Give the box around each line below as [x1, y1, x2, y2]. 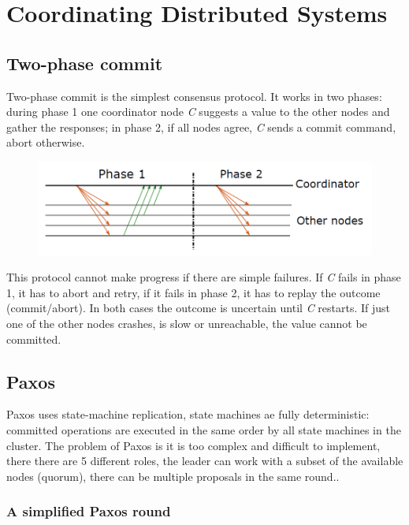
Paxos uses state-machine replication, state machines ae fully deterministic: [6, 406, 370, 423]
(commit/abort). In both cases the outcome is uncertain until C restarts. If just [6, 300, 391, 316]
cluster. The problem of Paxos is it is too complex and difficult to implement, [6, 437, 381, 453]
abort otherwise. [6, 134, 85, 151]
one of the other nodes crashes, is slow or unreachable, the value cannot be [6, 315, 367, 331]
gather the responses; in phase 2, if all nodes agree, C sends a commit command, [6, 118, 396, 135]
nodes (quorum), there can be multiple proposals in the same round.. [6, 467, 340, 484]
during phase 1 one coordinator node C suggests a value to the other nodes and [6, 103, 390, 120]
